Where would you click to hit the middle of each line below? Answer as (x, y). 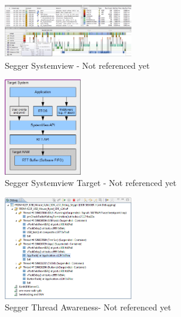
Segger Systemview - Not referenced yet (77, 65)
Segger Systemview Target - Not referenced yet (91, 183)
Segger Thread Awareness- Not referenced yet (88, 307)
